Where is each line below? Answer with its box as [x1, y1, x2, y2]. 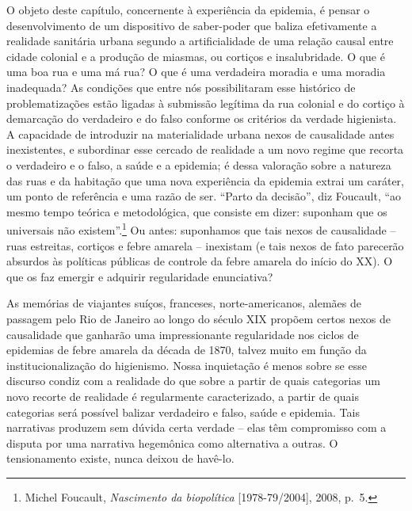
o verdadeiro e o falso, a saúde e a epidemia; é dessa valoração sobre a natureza [6, 156, 391, 173]
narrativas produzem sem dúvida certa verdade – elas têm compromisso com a [6, 419, 387, 436]
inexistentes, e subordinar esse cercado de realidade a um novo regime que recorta [6, 141, 404, 158]
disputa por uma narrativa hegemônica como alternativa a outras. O [6, 434, 338, 451]
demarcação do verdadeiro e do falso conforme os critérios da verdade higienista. [6, 110, 397, 127]
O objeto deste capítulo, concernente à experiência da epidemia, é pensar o [6, 2, 370, 17]
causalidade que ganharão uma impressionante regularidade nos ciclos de [6, 326, 359, 342]
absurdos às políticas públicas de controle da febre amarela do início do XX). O [6, 253, 393, 269]
